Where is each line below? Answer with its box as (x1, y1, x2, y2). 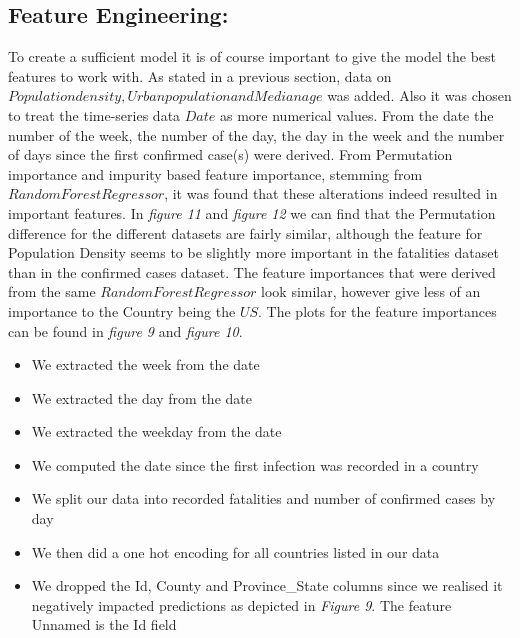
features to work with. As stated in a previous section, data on (8, 65, 392, 86)
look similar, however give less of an (261, 281, 481, 302)
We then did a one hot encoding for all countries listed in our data (31, 541, 440, 562)
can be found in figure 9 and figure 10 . (8, 320, 243, 341)
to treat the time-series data (8, 104, 181, 125)
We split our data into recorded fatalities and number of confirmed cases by (31, 488, 496, 509)
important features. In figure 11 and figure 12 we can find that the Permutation (8, 202, 496, 223)
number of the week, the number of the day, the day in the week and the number (8, 124, 505, 145)
